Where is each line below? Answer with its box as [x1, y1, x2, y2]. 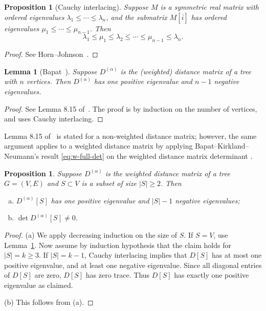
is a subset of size [81, 178, 137, 189]
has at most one [211, 250, 262, 260]
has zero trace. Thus [85, 269, 150, 280]
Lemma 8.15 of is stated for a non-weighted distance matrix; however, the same [4, 130, 257, 141]
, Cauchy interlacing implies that [84, 250, 187, 260]
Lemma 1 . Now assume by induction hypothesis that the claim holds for [4, 239, 231, 250]
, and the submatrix [106, 11, 167, 22]
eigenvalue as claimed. [4, 279, 73, 290]
